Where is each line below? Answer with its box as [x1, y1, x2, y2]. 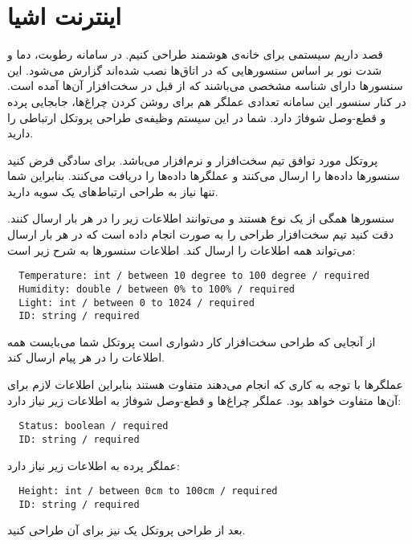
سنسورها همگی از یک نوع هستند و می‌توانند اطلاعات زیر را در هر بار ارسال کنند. [7, 210, 394, 227]
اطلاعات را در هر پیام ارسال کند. [7, 349, 165, 366]
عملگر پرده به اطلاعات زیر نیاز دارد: [7, 456, 180, 473]
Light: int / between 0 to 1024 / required [18, 297, 255, 309]
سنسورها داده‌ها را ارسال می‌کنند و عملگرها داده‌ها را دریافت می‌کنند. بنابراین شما [7, 167, 401, 184]
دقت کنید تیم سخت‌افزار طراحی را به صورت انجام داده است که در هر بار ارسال [7, 226, 394, 243]
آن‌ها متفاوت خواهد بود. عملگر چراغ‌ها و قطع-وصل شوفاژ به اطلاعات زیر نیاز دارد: [7, 391, 402, 408]
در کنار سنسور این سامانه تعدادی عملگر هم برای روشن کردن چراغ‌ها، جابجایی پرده [7, 92, 406, 109]
